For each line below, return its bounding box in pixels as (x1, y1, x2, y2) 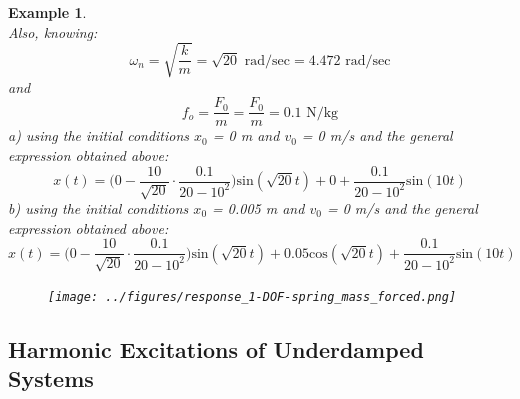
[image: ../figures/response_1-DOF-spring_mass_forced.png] (48, 289, 457, 304)
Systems (8, 363, 94, 394)
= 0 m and (212, 125, 280, 146)
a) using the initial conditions (8, 125, 190, 146)
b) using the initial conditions (8, 198, 189, 219)
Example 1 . (8, 2, 87, 22)
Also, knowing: (8, 21, 98, 42)
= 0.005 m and (212, 198, 305, 219)
